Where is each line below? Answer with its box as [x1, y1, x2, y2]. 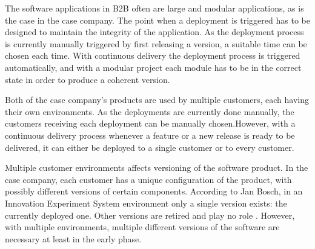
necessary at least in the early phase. [5, 232, 142, 245]
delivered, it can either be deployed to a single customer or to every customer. [5, 141, 294, 153]
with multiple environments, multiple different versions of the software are [5, 221, 280, 233]
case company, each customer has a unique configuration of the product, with [5, 173, 292, 185]
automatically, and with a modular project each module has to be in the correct [5, 61, 302, 73]
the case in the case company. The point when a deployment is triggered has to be [5, 13, 310, 26]
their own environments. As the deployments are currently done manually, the [5, 105, 294, 118]
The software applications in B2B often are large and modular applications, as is [5, 2, 304, 14]
